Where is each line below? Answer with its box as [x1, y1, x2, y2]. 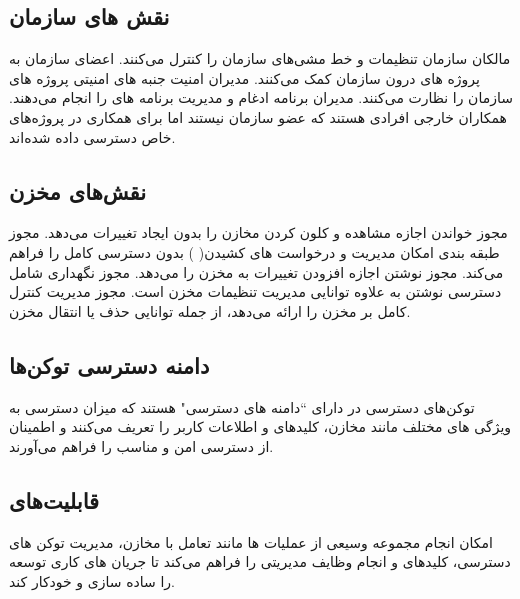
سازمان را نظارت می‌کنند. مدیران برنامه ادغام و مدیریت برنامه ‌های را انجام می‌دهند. [9, 87, 513, 108]
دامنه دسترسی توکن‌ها [9, 349, 210, 380]
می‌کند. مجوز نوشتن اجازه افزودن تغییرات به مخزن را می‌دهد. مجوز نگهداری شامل [9, 261, 504, 282]
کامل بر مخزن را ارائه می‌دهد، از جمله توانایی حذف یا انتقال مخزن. [9, 300, 411, 321]
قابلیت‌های [9, 484, 100, 515]
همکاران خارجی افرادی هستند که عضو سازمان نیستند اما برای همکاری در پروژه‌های [9, 106, 507, 127]
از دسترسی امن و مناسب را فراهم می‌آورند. [9, 435, 274, 456]
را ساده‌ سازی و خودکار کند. [9, 570, 175, 591]
